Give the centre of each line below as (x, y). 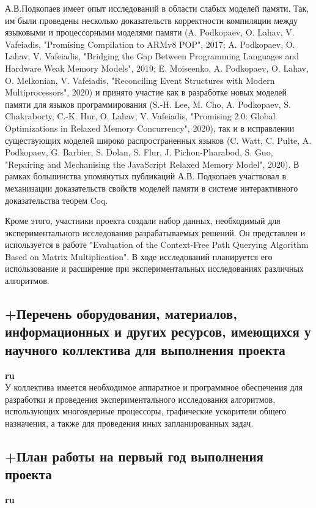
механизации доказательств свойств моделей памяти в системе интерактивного (152, 188)
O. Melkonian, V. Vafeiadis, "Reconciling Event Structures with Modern (140, 80)
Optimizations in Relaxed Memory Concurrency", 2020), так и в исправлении (150, 128)
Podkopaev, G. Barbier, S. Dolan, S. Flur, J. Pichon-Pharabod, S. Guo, (139, 152)
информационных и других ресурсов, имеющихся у (158, 331)
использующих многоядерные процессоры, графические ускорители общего (146, 411)
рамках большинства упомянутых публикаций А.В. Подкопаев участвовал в (146, 176)
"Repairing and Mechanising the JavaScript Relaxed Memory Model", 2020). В (152, 164)
